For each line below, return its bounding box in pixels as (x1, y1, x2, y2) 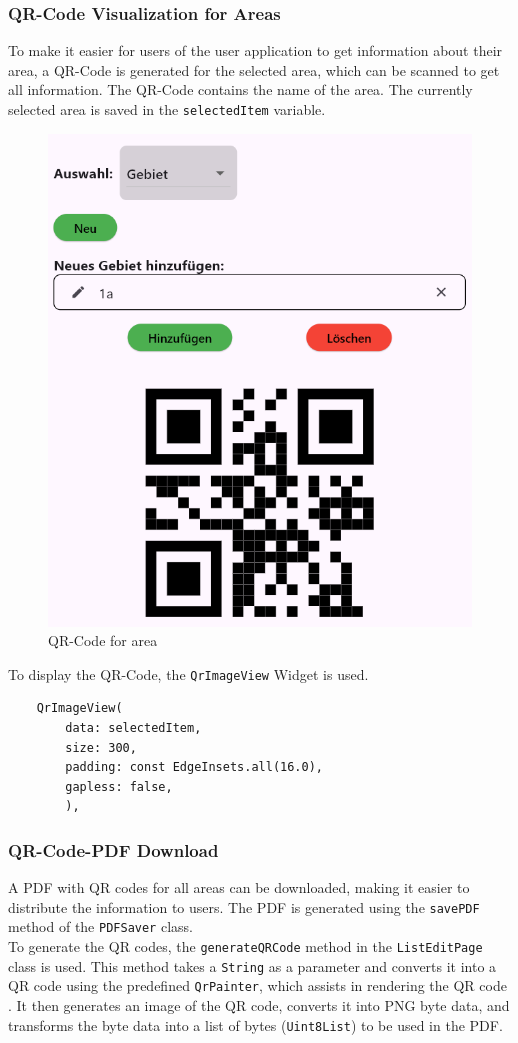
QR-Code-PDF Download (8, 837, 219, 862)
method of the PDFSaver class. (8, 916, 193, 937)
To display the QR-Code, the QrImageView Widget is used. (8, 663, 369, 684)
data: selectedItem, (65, 720, 202, 735)
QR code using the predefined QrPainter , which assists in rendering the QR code (8, 975, 507, 996)
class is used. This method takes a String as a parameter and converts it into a (8, 955, 497, 976)
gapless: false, (65, 779, 173, 794)
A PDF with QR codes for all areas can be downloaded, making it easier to (8, 877, 470, 898)
